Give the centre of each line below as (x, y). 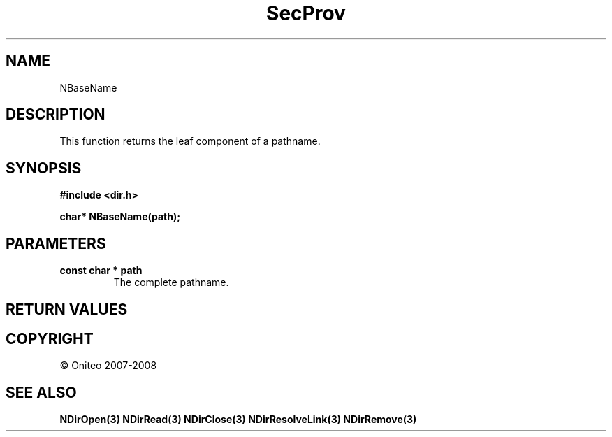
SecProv (306, 13)
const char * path (101, 271)
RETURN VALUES (67, 309)
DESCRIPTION (56, 115)
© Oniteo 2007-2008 (108, 366)
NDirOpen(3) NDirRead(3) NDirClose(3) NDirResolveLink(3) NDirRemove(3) (238, 420)
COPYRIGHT (50, 338)
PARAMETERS (56, 243)
